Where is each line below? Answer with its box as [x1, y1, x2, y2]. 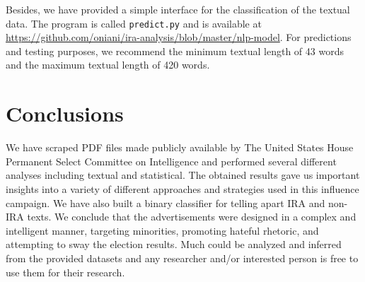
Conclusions [6, 99, 124, 128]
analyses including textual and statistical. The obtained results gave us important [6, 168, 360, 182]
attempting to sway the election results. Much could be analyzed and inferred [6, 237, 342, 252]
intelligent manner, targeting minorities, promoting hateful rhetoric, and [6, 223, 319, 237]
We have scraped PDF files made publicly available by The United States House [6, 140, 354, 155]
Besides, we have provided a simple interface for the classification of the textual [6, 2, 350, 16]
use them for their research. [6, 264, 125, 279]
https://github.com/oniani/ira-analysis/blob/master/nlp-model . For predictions [6, 30, 352, 45]
